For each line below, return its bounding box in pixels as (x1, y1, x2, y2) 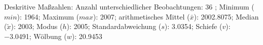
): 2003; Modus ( (11, 21, 63, 31)
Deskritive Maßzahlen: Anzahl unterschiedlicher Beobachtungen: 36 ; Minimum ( (4, 1, 254, 11)
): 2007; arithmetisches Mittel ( (93, 11, 190, 21)
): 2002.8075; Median (194, 11, 259, 21)
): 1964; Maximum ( (17, 11, 80, 21)
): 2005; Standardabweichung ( (66, 21, 162, 31)
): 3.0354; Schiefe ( (164, 21, 222, 31)
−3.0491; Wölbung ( (4, 30, 67, 41)
